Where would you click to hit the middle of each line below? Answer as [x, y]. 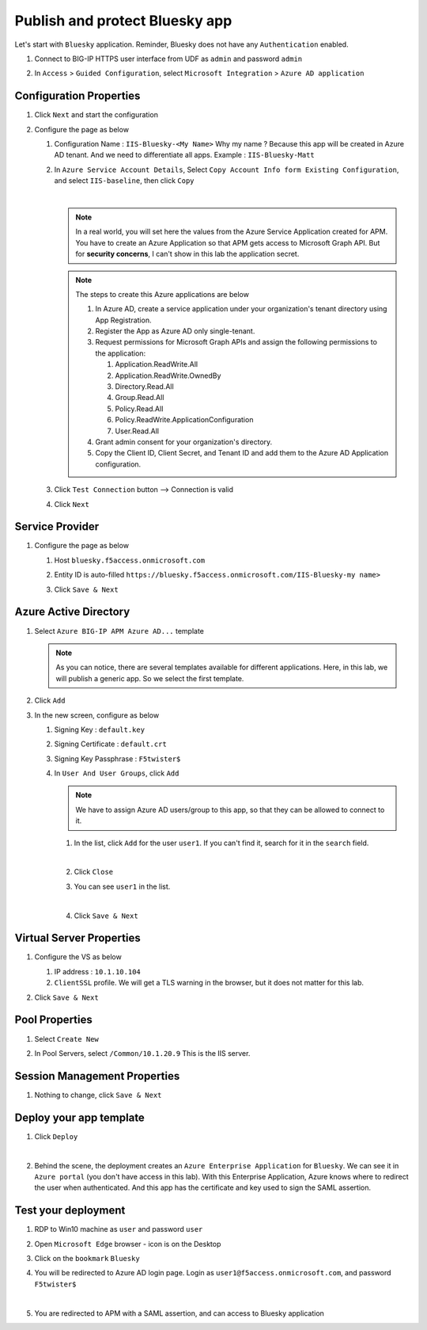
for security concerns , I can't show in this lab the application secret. [187, 254]
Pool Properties [53, 1020]
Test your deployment [70, 1211]
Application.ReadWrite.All [156, 364]
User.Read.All [137, 431]
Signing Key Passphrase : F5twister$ [117, 758]
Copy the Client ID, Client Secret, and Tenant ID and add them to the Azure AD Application [242, 453]
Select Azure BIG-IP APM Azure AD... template [119, 631]
